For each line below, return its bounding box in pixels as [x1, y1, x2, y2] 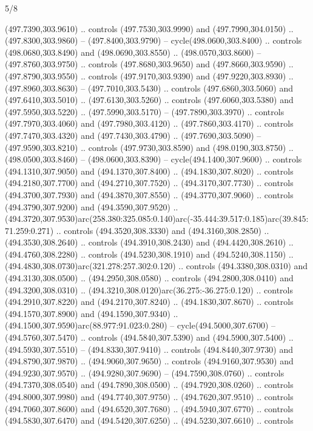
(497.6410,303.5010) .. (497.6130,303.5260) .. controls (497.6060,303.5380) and [5, 93, 294, 106]
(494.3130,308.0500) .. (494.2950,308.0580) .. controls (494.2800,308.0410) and [5, 272, 294, 284]
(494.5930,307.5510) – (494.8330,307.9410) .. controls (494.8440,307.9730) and [5, 342, 293, 355]
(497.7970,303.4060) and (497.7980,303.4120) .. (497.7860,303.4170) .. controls [5, 117, 294, 130]
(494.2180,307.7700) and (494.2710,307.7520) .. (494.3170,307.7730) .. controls [5, 176, 294, 189]
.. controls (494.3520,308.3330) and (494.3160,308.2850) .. [56, 224, 269, 236]
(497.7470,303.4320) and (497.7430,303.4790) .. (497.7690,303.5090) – [5, 129, 261, 141]
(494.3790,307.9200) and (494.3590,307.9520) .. [5, 200, 178, 213]
